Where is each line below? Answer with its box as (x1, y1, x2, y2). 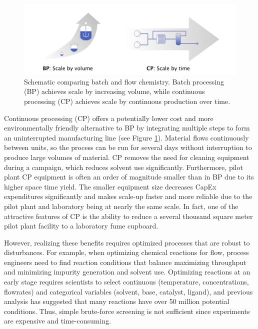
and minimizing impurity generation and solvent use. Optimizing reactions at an (4, 266, 250, 277)
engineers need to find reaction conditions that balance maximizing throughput (4, 256, 246, 267)
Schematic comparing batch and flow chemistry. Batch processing (24, 76, 224, 86)
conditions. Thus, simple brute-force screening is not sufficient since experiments (4, 305, 250, 316)
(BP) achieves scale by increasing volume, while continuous (24, 86, 205, 96)
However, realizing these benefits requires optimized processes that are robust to (4, 237, 250, 247)
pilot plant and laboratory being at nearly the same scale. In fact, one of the (4, 200, 238, 211)
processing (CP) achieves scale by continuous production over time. (24, 95, 230, 106)
